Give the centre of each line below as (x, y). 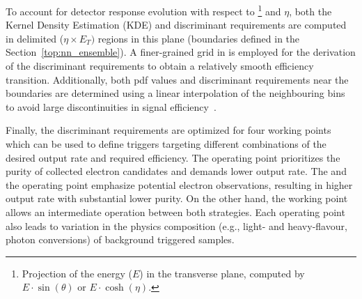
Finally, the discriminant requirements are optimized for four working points (168, 130)
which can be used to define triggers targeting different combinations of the (166, 144)
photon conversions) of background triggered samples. (120, 239)
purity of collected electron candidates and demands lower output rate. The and (176, 171)
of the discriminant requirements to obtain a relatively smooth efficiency (160, 66)
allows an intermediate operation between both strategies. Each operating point (175, 212)
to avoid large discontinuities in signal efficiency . (111, 106)
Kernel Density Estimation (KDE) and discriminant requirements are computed (176, 25)
